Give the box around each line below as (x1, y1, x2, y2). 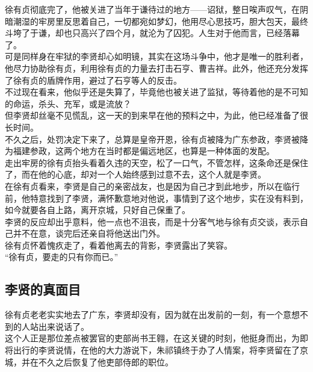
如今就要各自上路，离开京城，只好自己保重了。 (5, 203, 190, 216)
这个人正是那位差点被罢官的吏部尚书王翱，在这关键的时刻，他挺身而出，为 (5, 332, 300, 344)
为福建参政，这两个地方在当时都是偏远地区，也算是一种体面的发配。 (5, 144, 274, 157)
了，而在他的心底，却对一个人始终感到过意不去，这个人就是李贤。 (5, 168, 266, 181)
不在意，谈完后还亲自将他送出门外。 (21, 227, 165, 240)
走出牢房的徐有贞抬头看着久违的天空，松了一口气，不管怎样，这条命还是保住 (5, 156, 308, 169)
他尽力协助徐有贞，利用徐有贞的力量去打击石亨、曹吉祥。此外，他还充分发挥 (5, 61, 308, 74)
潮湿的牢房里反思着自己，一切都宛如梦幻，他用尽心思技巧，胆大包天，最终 (13, 14, 308, 27)
